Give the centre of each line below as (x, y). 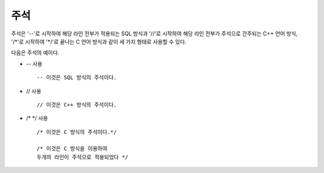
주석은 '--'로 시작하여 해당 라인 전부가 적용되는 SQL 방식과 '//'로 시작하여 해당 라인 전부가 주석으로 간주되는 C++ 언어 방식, (154, 34)
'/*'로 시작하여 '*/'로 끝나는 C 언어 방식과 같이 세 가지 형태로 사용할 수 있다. (99, 41)
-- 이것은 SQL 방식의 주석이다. (77, 78)
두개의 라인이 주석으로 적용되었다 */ (82, 157)
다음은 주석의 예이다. (35, 53)
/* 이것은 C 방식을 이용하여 (72, 149)
